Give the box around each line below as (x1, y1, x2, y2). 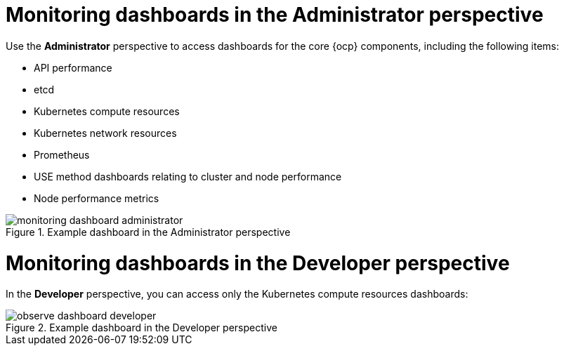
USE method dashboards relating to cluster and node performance (34, 170, 342, 183)
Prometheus (34, 148, 90, 161)
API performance (34, 61, 112, 74)
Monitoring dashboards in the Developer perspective (6, 251, 510, 275)
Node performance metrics (34, 192, 159, 204)
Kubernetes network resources (34, 126, 177, 139)
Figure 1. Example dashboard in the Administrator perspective (6, 225, 291, 238)
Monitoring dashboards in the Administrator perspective (6, 3, 544, 27)
